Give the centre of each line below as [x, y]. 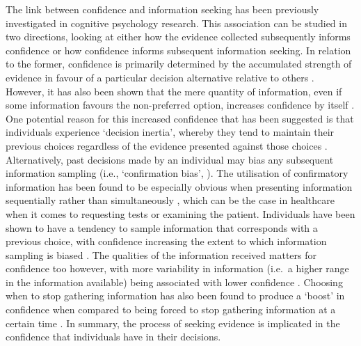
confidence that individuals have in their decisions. [113, 337]
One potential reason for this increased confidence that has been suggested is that [180, 118]
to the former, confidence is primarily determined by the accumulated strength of [179, 64]
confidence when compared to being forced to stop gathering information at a [171, 309]
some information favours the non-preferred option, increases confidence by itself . [180, 105]
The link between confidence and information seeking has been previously [162, 9]
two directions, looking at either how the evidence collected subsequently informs [178, 37]
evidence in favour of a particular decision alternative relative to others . [160, 77]
